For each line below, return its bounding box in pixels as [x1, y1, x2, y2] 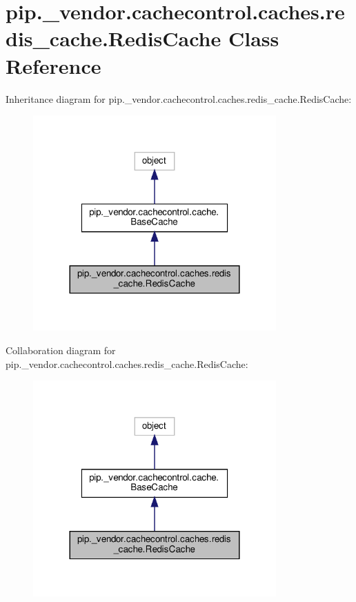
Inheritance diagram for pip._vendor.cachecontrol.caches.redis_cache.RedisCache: [6, 91, 352, 106]
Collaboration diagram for [6, 343, 116, 357]
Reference [6, 51, 101, 79]
